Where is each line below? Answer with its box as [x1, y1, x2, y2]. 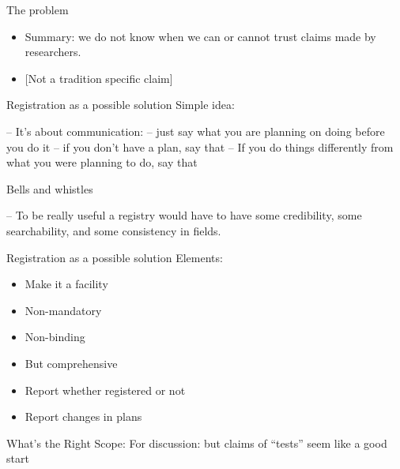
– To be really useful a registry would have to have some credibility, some [6, 207, 362, 223]
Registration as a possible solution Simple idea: [6, 96, 235, 113]
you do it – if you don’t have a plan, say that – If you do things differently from [6, 138, 394, 155]
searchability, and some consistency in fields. [6, 222, 221, 238]
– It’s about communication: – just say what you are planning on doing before [6, 122, 385, 139]
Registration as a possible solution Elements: [6, 249, 223, 265]
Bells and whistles [6, 180, 93, 197]
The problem [6, 2, 69, 17]
